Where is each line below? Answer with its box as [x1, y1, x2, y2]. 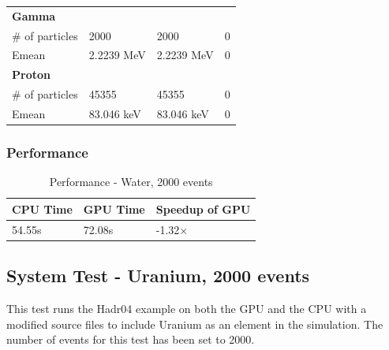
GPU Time [83, 200, 145, 217]
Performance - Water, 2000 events [49, 173, 213, 190]
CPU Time [12, 200, 73, 217]
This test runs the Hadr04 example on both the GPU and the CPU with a [6, 300, 367, 317]
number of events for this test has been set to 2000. [6, 331, 255, 348]
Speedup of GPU [155, 200, 251, 217]
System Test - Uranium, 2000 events [6, 263, 310, 288]
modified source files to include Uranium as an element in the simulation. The [6, 315, 383, 332]
